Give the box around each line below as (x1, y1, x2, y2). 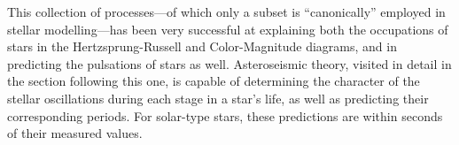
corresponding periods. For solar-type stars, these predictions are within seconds (7, 106, 443, 125)
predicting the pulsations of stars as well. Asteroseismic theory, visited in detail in (7, 54, 452, 72)
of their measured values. (7, 124, 143, 142)
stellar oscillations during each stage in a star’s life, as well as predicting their (7, 88, 429, 107)
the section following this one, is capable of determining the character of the (7, 72, 420, 90)
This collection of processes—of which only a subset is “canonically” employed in (7, 3, 446, 20)
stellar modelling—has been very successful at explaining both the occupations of (7, 19, 448, 38)
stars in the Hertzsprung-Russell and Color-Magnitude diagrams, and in (7, 37, 397, 56)
